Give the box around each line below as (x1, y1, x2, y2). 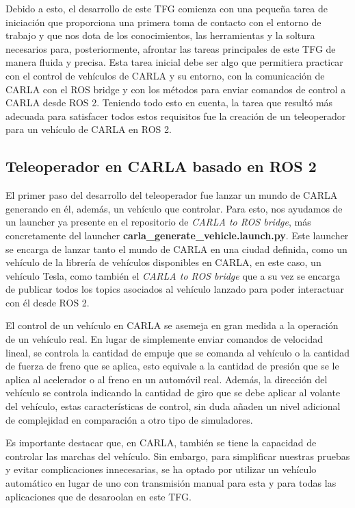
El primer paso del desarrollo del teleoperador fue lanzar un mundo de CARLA (5, 188, 338, 202)
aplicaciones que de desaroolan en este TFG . (5, 489, 192, 503)
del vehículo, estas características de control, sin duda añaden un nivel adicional (5, 399, 341, 413)
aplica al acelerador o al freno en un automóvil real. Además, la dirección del (5, 372, 328, 386)
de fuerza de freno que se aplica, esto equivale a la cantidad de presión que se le (5, 359, 339, 373)
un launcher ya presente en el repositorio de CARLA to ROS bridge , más (5, 215, 311, 229)
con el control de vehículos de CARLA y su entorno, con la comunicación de (5, 68, 325, 82)
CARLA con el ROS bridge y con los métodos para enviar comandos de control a (5, 82, 346, 96)
